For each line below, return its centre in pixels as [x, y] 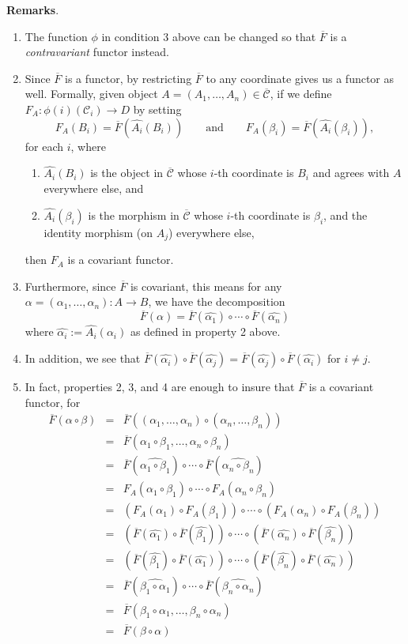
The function [56, 36]
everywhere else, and [94, 188]
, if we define [301, 94]
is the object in [127, 173]
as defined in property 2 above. [205, 331]
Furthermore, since [70, 286]
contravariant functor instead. [97, 52]
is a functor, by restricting [128, 78]
